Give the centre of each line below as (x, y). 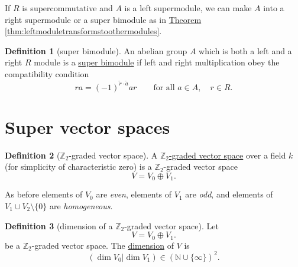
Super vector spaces (88, 126)
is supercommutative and (67, 8)
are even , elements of (134, 194)
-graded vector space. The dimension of (103, 245)
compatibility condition (47, 73)
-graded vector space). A (113, 155)
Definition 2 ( (33, 155)
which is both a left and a (245, 50)
